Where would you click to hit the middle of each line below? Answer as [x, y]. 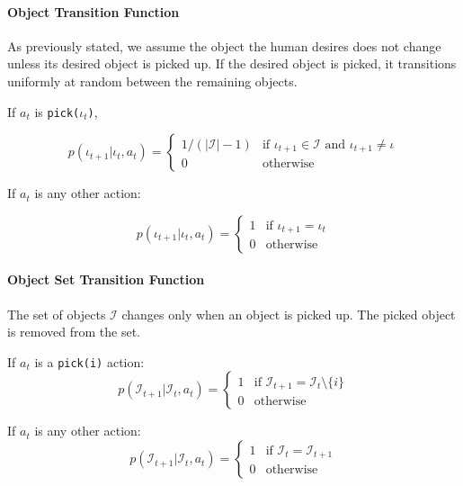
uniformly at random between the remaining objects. [152, 81]
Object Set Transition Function [106, 279]
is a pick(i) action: [89, 361]
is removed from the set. [74, 332]
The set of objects [57, 314]
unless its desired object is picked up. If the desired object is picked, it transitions [232, 63]
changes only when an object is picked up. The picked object [289, 314]
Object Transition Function [93, 11]
